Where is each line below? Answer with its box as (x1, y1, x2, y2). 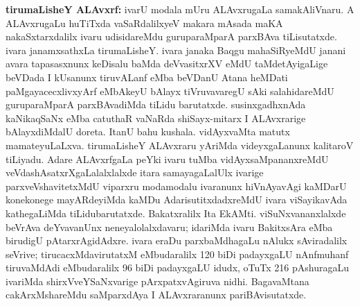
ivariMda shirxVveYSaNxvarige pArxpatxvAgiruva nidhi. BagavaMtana (6, 273, 309, 288)
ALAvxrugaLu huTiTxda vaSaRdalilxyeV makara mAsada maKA (6, 15, 283, 30)
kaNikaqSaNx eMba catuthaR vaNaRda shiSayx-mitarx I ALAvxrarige (6, 110, 306, 125)
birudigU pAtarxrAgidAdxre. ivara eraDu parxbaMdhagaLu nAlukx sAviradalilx (6, 233, 348, 248)
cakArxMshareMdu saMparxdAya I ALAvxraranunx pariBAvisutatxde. (6, 287, 307, 302)
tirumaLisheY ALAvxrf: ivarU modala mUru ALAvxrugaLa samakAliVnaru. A (6, 2, 354, 16)
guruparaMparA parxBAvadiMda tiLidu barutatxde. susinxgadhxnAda (6, 97, 306, 112)
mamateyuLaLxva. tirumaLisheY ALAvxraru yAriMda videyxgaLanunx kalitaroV (6, 137, 354, 152)
